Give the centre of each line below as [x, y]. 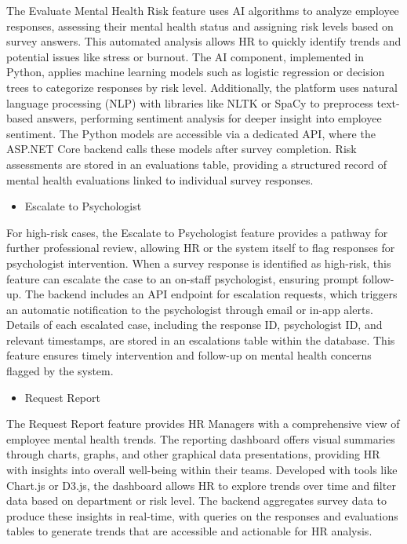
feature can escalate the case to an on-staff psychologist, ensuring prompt [183, 278]
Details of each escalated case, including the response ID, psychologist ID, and [194, 325]
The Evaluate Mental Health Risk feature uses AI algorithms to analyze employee [203, 10]
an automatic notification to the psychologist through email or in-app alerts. [190, 309]
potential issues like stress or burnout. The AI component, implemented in [185, 56]
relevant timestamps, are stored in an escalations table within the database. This [201, 340]
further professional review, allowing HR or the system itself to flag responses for [201, 248]
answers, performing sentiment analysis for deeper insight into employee [209, 118]
